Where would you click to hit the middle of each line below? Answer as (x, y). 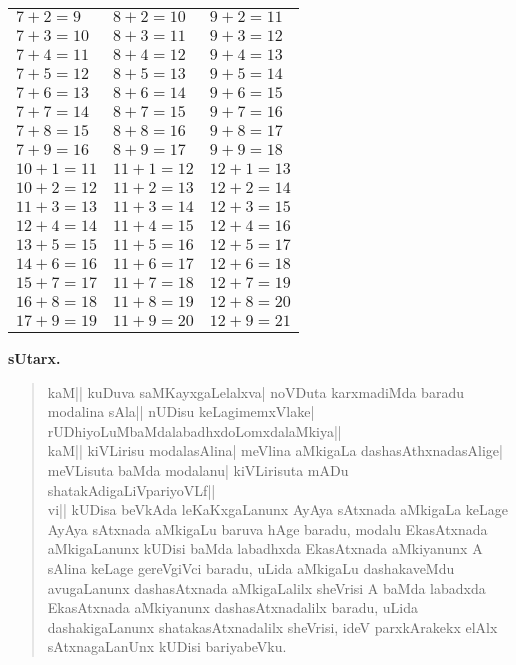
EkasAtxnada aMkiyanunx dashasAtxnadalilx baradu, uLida (232, 607)
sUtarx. (34, 358)
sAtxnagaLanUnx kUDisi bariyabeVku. (167, 646)
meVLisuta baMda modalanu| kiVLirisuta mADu (198, 469)
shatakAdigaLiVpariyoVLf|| (131, 489)
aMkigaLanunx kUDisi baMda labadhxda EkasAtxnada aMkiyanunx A (265, 548)
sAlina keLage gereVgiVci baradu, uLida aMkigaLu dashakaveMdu (251, 567)
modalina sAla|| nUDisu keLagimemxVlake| (181, 411)
